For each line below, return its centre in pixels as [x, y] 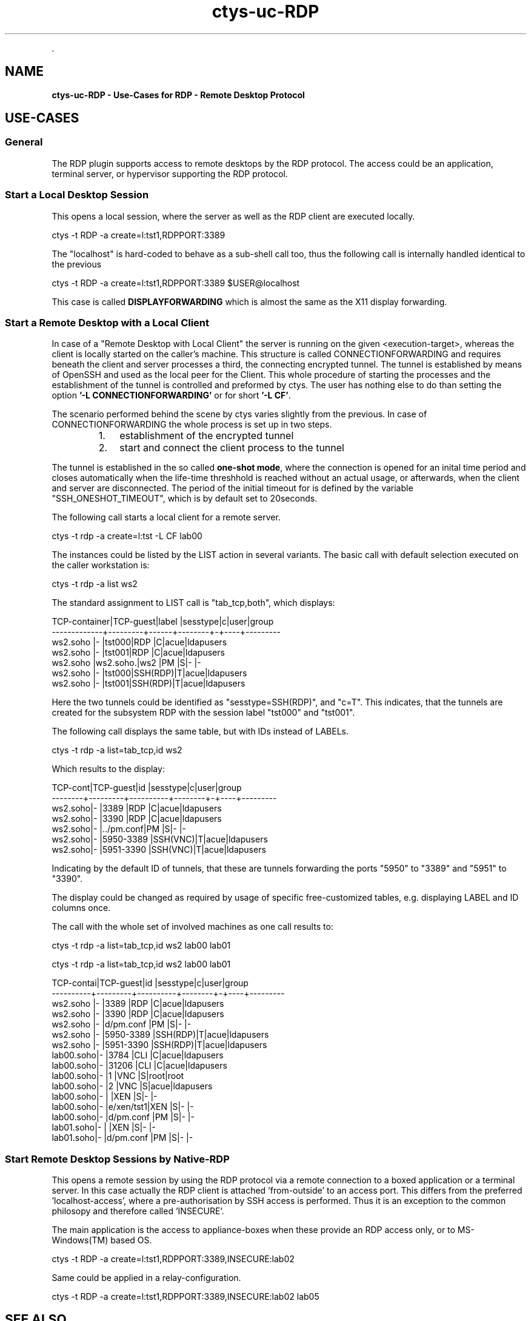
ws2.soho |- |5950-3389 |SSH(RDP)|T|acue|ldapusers [160, 1035]
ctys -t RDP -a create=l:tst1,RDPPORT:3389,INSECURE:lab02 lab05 [185, 1297]
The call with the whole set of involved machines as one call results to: [192, 927]
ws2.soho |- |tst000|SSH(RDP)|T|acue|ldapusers [149, 673]
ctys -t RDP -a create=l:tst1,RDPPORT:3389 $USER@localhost [176, 283]
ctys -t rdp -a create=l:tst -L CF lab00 [127, 536]
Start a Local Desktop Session [77, 195]
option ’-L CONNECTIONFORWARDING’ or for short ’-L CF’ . [171, 395]
